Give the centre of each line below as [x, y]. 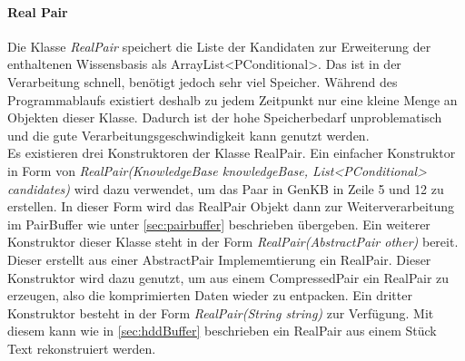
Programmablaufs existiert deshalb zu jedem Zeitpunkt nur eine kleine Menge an [232, 99]
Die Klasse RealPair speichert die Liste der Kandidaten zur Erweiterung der [219, 46]
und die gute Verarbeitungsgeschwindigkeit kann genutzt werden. [188, 135]
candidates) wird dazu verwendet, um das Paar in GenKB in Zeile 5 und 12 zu [226, 188]
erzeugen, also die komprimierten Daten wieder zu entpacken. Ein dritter [210, 295]
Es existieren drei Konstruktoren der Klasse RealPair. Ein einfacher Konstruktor [232, 153]
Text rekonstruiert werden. [82, 348]
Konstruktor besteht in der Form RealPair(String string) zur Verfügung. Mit [221, 312]
